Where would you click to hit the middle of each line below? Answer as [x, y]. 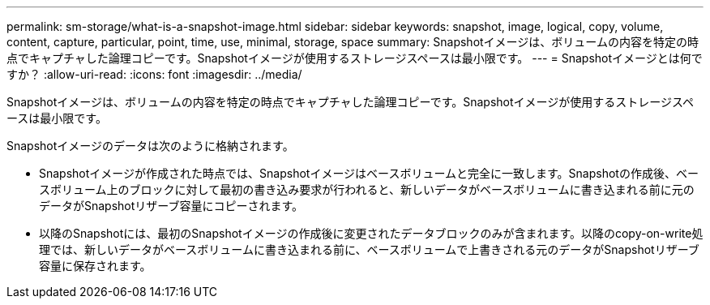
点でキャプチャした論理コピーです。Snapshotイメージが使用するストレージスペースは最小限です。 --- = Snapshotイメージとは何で [355, 58]
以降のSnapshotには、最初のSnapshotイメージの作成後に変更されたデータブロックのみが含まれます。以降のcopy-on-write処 [371, 233]
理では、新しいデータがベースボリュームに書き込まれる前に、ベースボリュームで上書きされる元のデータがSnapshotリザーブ [369, 249]
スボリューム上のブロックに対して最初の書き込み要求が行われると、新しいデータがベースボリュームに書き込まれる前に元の [367, 189]
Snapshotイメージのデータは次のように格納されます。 [150, 146]
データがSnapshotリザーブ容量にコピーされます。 [171, 206]
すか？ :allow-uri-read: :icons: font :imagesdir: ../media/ [154, 74]
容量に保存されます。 [95, 266]
